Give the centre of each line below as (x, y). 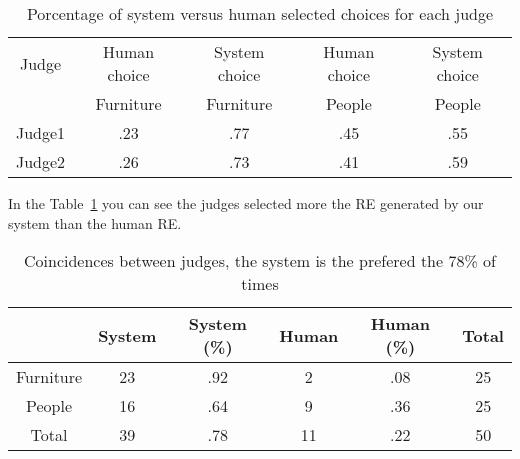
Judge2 (41, 161)
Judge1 (41, 132)
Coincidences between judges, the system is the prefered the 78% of (260, 261)
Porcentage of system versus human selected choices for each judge (260, 13)
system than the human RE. (95, 222)
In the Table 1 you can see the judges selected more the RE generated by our (246, 203)
